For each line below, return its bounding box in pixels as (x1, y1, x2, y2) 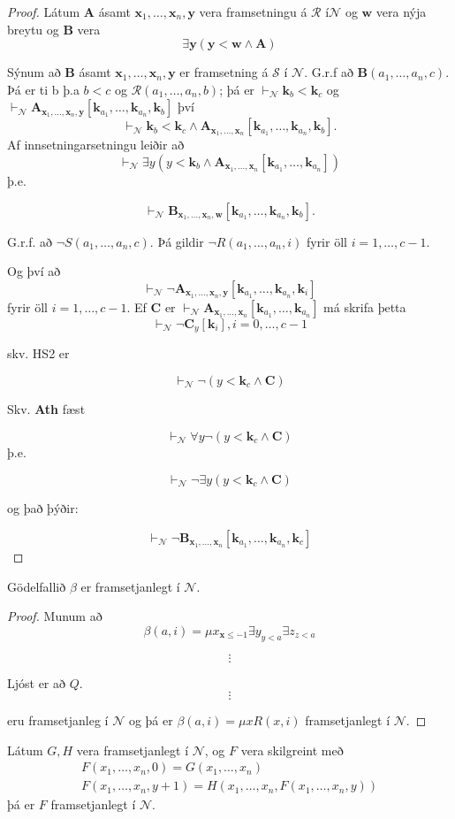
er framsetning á (179, 63, 269, 81)
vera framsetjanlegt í (76, 740, 189, 759)
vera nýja (375, 3, 427, 20)
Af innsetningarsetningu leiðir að (7, 135, 185, 154)
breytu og (7, 19, 59, 38)
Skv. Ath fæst (7, 400, 86, 418)
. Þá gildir (149, 232, 204, 250)
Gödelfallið (7, 577, 66, 595)
